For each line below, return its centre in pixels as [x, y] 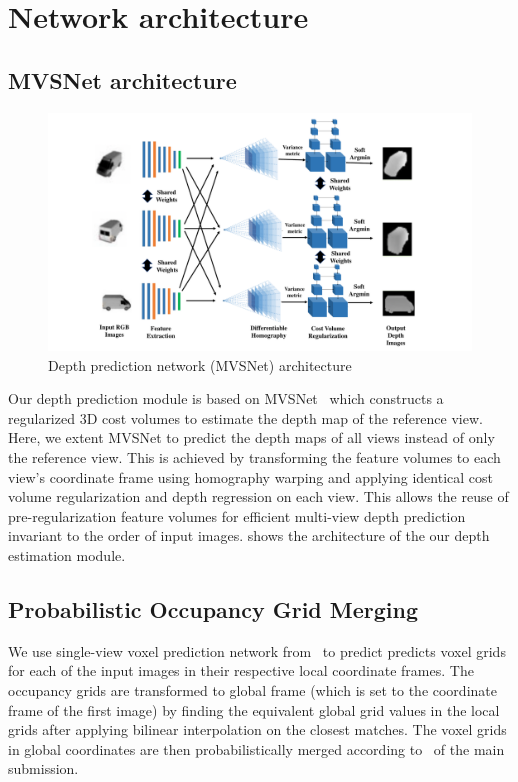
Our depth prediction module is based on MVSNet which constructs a [226, 398]
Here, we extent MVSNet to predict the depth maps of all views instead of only [251, 437]
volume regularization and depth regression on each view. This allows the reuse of [258, 496]
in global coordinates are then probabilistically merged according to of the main [256, 748]
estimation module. [67, 555]
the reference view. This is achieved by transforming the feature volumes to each [254, 457]
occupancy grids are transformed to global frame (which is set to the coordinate [252, 690]
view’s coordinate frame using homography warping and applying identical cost [250, 476]
